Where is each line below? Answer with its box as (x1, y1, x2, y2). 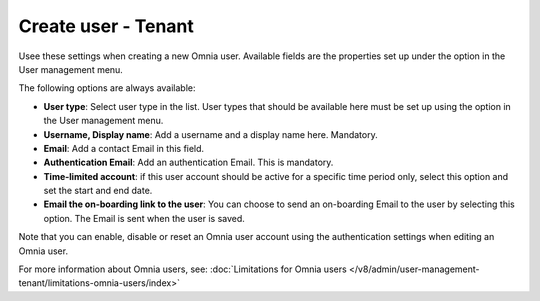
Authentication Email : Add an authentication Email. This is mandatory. (43, 156, 334, 169)
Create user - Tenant (18, 15, 195, 37)
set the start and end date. (43, 185, 153, 197)
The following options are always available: (18, 82, 196, 94)
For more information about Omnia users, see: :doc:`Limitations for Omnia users (18, 263, 347, 275)
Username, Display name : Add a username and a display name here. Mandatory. (43, 128, 379, 140)
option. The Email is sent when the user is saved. (43, 212, 245, 224)
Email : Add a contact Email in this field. (43, 142, 205, 154)
